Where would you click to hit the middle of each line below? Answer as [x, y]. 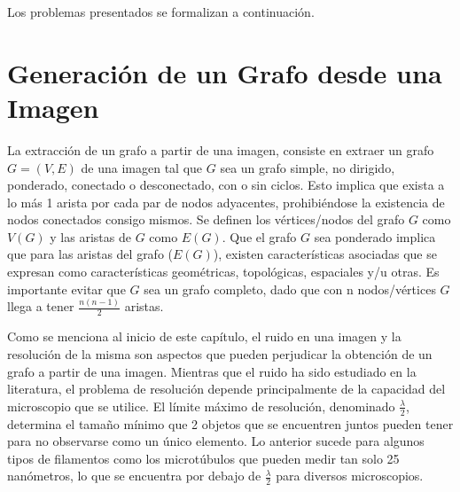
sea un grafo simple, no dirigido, [308, 167]
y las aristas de [90, 236]
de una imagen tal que [142, 167]
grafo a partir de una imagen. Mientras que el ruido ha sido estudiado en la [212, 371]
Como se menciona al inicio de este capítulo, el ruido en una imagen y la [204, 336]
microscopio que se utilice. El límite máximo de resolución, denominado [201, 406]
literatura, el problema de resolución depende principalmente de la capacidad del [226, 389]
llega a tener [41, 306]
